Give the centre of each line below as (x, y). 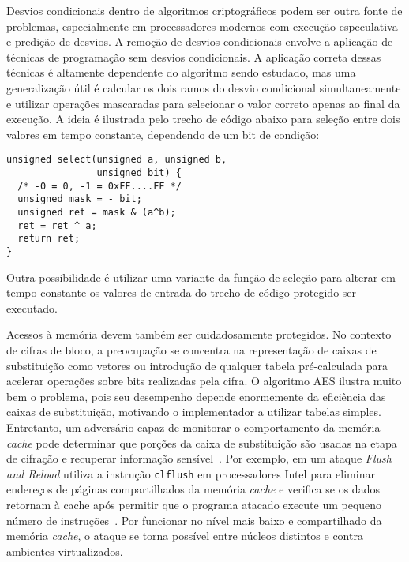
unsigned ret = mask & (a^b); (97, 212)
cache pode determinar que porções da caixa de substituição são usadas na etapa (202, 442)
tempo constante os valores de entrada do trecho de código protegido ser (182, 292)
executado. (32, 307)
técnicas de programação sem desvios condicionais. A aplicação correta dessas (194, 56)
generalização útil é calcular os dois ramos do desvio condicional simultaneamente (204, 87)
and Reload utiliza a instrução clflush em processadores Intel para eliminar (191, 473)
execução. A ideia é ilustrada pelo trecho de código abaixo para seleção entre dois (203, 119)
